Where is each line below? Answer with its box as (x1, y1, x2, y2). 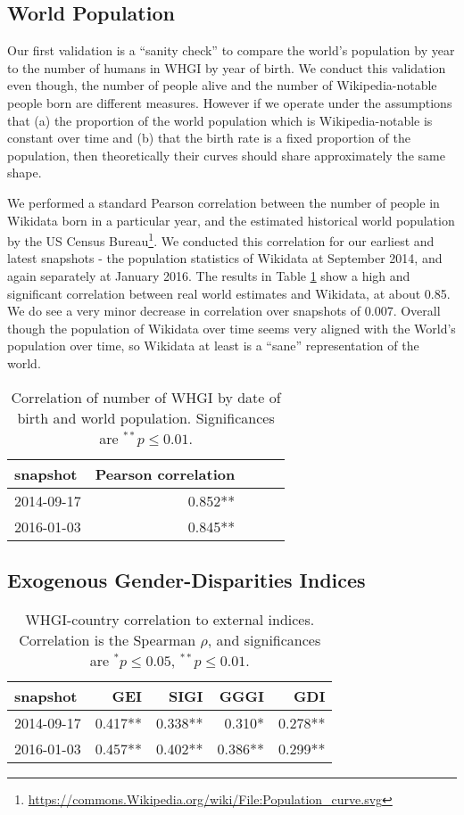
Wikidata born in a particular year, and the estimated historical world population (7, 210, 455, 229)
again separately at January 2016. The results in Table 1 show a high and (7, 266, 410, 284)
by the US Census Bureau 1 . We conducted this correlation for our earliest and (7, 229, 435, 250)
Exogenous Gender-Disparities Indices (7, 565, 366, 593)
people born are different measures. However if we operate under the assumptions (7, 93, 452, 111)
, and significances (207, 629, 321, 650)
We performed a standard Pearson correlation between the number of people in (7, 193, 440, 211)
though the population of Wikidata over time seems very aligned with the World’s (7, 318, 456, 337)
